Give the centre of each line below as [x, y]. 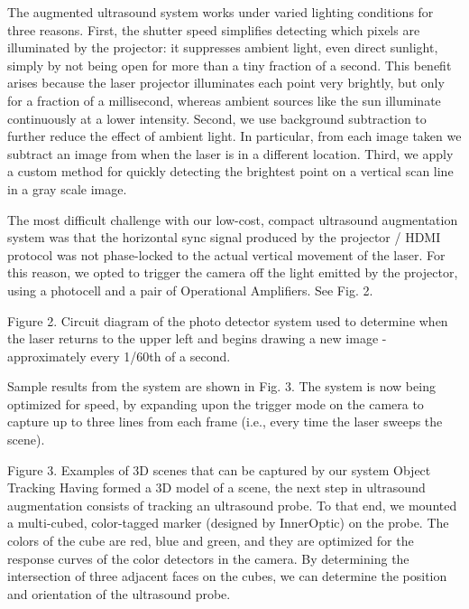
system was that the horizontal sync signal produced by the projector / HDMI [224, 237]
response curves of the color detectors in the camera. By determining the [208, 558]
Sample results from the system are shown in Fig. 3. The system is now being [221, 386]
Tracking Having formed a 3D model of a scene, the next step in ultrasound [216, 487]
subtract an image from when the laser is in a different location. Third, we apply [230, 153]
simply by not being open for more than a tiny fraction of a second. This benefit [230, 65]
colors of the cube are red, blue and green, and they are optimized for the [211, 541]
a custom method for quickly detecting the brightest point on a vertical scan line [230, 171]
